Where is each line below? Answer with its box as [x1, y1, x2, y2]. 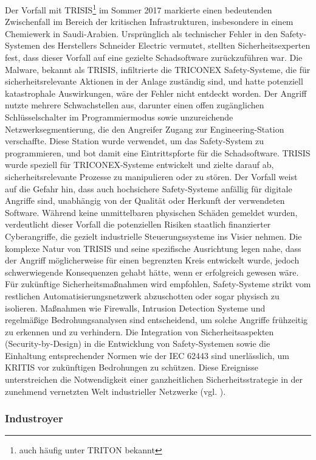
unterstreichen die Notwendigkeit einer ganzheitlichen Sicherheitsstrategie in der [5, 373, 303, 386]
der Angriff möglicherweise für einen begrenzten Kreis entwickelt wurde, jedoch [5, 254, 300, 267]
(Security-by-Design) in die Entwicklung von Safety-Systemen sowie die [5, 337, 270, 350]
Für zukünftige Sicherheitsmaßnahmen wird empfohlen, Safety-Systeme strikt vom [5, 277, 311, 290]
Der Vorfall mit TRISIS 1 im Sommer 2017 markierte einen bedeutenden [5, 2, 272, 16]
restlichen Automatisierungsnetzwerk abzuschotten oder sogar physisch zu [5, 289, 280, 302]
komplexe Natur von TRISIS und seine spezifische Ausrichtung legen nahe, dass [5, 242, 301, 254]
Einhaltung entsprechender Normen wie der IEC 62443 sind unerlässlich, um [5, 349, 289, 361]
